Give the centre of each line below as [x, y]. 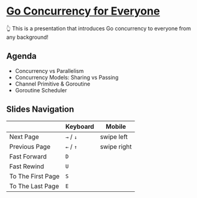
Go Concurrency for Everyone [83, 11]
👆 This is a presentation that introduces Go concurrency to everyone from [98, 28]
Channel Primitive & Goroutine [53, 84]
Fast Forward [28, 156]
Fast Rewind [27, 166]
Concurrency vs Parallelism [49, 70]
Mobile [116, 126]
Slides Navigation [40, 110]
